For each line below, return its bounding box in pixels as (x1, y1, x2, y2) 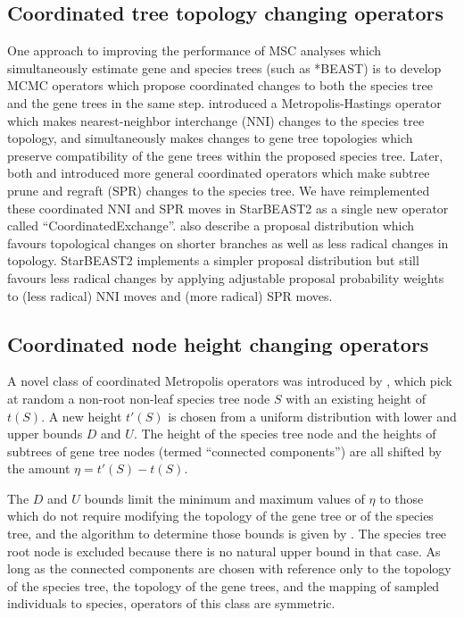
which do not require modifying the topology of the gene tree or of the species (7, 506, 434, 525)
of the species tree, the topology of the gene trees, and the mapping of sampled (7, 576, 440, 595)
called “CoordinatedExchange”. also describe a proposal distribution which (7, 216, 415, 235)
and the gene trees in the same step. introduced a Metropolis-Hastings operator (7, 93, 442, 112)
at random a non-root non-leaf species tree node (7, 388, 270, 407)
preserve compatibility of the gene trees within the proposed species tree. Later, (7, 146, 443, 164)
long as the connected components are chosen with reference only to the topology (7, 559, 452, 578)
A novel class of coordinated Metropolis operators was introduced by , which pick (7, 372, 452, 390)
